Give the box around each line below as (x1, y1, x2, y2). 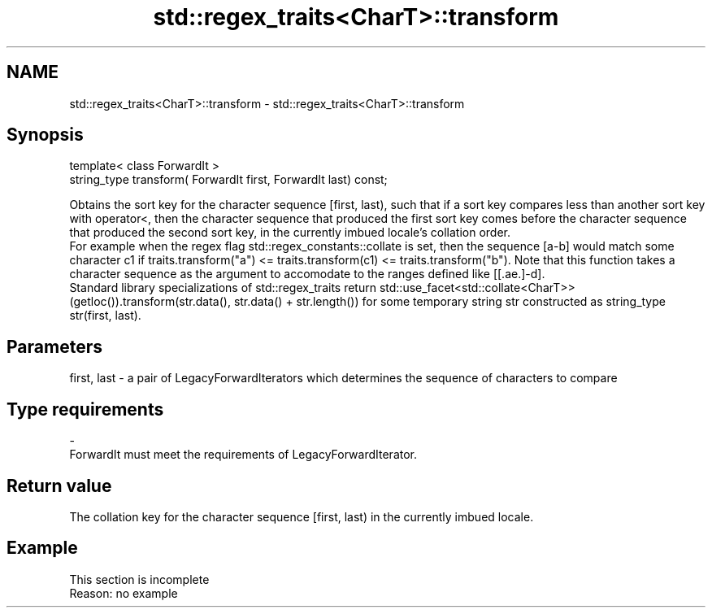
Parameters (7, 336, 102, 357)
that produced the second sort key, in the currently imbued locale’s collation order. (69, 225, 511, 240)
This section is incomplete (69, 572, 210, 586)
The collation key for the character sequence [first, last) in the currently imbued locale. (69, 509, 534, 524)
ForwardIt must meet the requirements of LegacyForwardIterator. (69, 447, 418, 462)
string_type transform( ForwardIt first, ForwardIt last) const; (69, 172, 388, 187)
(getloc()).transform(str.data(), (69, 294, 231, 309)
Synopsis (7, 124, 84, 146)
